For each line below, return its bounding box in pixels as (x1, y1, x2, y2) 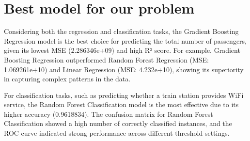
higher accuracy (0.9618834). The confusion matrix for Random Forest (4, 109, 213, 119)
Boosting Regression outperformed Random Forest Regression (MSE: (4, 54, 209, 64)
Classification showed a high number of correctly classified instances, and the (4, 118, 232, 128)
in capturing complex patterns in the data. (4, 74, 131, 84)
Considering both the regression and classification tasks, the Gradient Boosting (4, 26, 239, 36)
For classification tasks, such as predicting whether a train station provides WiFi (4, 90, 244, 100)
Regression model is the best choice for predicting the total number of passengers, (4, 35, 247, 46)
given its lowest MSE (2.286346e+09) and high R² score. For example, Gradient (4, 45, 240, 55)
